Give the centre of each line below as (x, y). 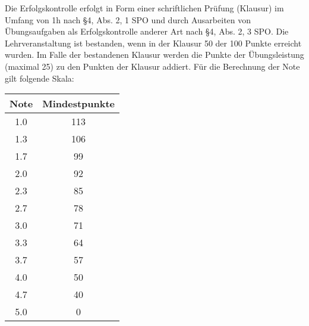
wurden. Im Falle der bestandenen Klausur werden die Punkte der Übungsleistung (154, 55)
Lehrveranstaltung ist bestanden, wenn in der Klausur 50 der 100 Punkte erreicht (153, 43)
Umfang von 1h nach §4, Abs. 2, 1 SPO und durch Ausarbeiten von (128, 19)
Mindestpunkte (79, 104)
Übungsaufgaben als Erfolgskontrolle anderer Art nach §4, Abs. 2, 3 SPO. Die (147, 31)
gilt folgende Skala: (40, 78)
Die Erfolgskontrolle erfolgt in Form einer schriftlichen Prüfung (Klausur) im (144, 8)
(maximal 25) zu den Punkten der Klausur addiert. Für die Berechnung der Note (152, 66)
